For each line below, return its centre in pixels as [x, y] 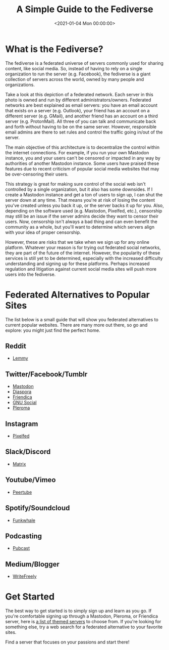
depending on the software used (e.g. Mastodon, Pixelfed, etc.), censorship [84, 210]
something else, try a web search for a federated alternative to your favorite [84, 627]
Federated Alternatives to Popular [78, 295]
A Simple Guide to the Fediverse [85, 9]
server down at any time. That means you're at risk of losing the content [80, 200]
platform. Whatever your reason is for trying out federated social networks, [83, 247]
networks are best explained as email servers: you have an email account [81, 105]
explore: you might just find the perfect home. [53, 330]
